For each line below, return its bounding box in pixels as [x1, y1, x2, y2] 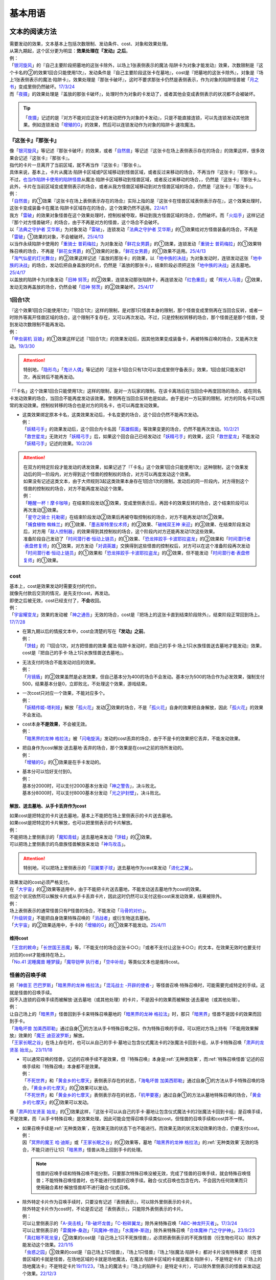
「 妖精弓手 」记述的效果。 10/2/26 [22, 440, 93, 446]
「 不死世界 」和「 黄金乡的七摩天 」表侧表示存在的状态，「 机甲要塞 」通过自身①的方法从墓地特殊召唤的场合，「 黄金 [22, 1092, 262, 1098]
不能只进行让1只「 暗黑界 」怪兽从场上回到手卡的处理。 [31, 1146, 145, 1153]
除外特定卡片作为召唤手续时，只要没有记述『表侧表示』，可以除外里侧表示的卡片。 [22, 1199, 195, 1205]
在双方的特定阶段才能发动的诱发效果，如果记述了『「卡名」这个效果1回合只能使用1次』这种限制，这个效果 [23, 464, 244, 470]
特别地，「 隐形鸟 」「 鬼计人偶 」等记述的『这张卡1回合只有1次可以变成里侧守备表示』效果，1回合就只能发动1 [23, 367, 245, 373]
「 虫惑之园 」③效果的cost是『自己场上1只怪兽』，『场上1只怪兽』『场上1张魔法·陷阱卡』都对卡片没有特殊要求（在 [22, 1249, 257, 1255]
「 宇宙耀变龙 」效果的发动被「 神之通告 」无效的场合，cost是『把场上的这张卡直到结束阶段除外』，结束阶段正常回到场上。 [9, 612, 263, 618]
